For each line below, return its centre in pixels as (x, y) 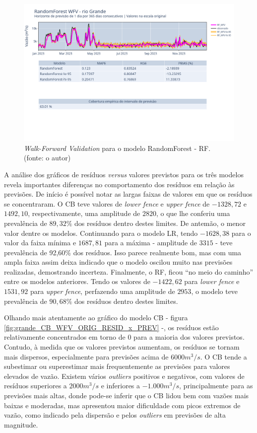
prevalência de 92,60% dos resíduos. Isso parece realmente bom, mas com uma (123, 252)
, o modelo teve (215, 291)
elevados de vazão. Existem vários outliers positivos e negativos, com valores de (124, 376)
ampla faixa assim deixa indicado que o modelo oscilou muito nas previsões (118, 262)
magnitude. (21, 424)
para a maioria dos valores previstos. (189, 337)
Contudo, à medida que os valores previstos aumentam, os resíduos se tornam (122, 347)
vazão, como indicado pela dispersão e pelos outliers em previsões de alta (115, 415)
